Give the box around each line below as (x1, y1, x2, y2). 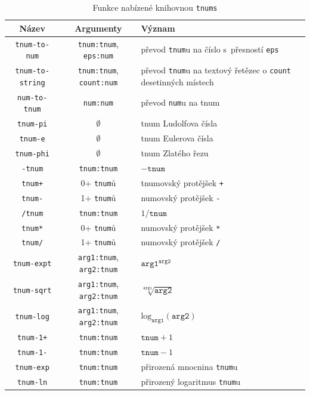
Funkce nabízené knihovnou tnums (92, 1, 218, 13)
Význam (141, 21, 175, 34)
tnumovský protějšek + (141, 176, 224, 189)
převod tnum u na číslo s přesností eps (141, 43, 279, 55)
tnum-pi (17, 120, 48, 129)
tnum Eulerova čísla (141, 132, 213, 144)
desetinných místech (141, 75, 214, 88)
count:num (79, 78, 118, 87)
